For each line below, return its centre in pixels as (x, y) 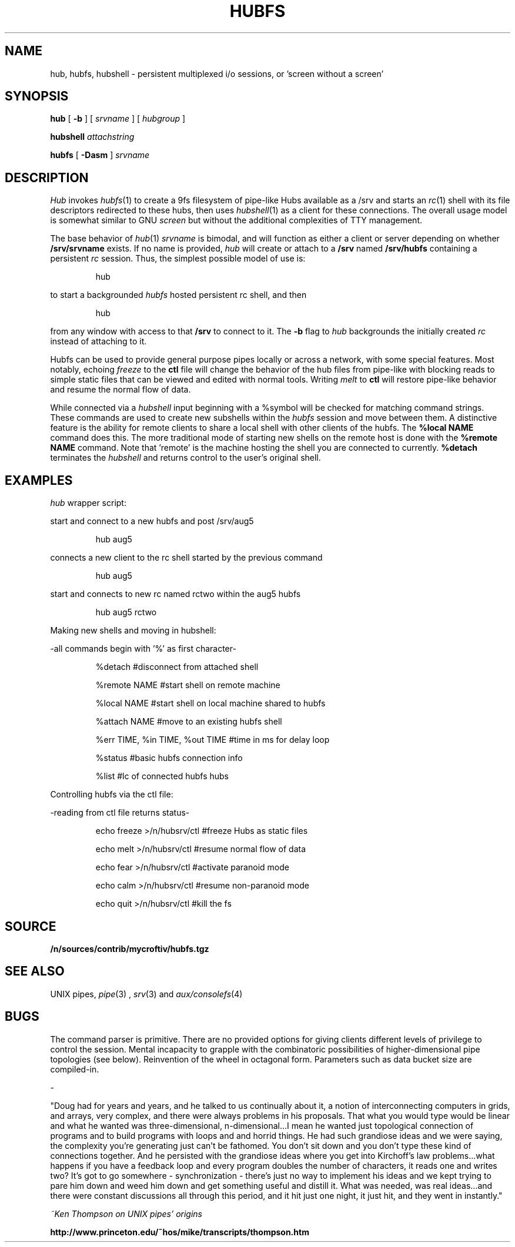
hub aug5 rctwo (126, 612)
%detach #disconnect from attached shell (177, 667)
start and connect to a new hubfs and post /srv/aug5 (152, 521)
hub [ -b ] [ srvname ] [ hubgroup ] (118, 119)
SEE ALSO (35, 971)
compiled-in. (75, 1069)
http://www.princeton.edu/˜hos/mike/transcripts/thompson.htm (180, 1232)
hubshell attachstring (92, 137)
